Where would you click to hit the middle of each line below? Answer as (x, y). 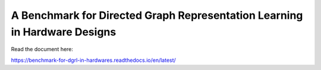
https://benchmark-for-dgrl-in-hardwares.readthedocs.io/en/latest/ (94, 60)
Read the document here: (42, 49)
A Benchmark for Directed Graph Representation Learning (157, 15)
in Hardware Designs (64, 32)
